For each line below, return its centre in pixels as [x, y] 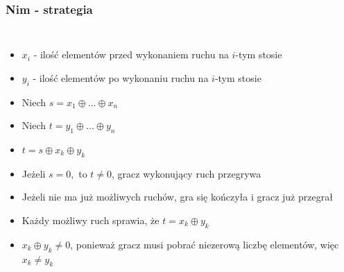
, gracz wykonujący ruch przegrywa [187, 173]
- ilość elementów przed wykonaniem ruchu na [131, 54]
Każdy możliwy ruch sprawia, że [91, 220]
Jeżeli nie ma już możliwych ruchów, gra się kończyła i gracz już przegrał [177, 197]
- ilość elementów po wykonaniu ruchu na [121, 77]
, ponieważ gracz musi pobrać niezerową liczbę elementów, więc [205, 244]
